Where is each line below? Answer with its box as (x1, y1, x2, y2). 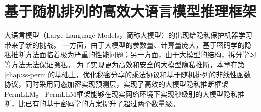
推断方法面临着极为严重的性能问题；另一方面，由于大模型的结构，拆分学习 (11, 49, 256, 60)
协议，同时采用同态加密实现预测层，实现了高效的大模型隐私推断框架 (4, 79, 228, 89)
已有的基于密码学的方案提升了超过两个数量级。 (25, 98, 179, 109)
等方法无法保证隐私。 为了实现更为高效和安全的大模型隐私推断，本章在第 (4, 59, 245, 69)
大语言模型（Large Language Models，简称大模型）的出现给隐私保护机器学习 (4, 30, 252, 40)
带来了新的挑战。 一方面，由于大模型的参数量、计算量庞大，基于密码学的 (4, 39, 245, 50)
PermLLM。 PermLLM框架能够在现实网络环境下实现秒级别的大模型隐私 (4, 88, 238, 99)
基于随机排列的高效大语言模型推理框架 (4, 1, 257, 21)
